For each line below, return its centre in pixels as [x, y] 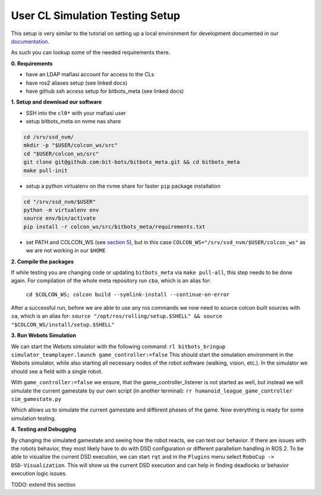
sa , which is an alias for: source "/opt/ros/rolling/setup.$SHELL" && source [117, 316]
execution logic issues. [39, 474]
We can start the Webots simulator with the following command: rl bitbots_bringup [118, 346]
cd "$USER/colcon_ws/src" [61, 154]
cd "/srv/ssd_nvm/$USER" [60, 202]
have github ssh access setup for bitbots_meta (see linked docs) [105, 91]
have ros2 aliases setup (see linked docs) [77, 83]
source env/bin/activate [60, 218]
